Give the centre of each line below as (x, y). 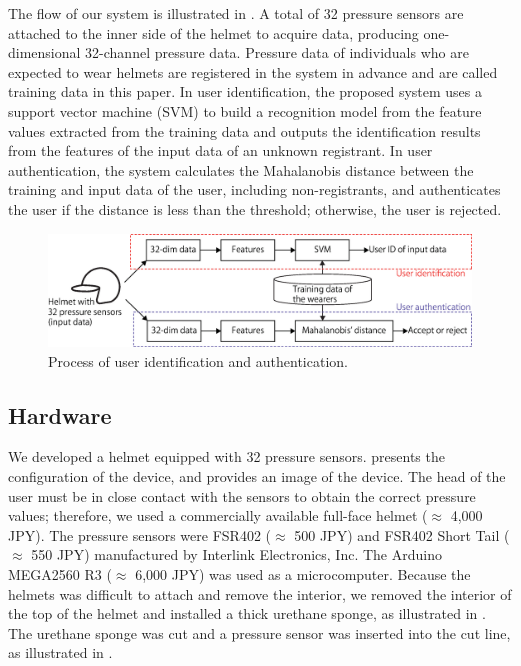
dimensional (44, 52)
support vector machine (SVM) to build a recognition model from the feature (245, 110)
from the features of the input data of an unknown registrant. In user (220, 150)
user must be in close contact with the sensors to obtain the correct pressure (242, 495)
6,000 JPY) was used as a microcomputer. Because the (303, 573)
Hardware (60, 414)
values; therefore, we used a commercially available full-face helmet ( (218, 515)
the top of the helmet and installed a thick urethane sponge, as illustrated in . (247, 613)
